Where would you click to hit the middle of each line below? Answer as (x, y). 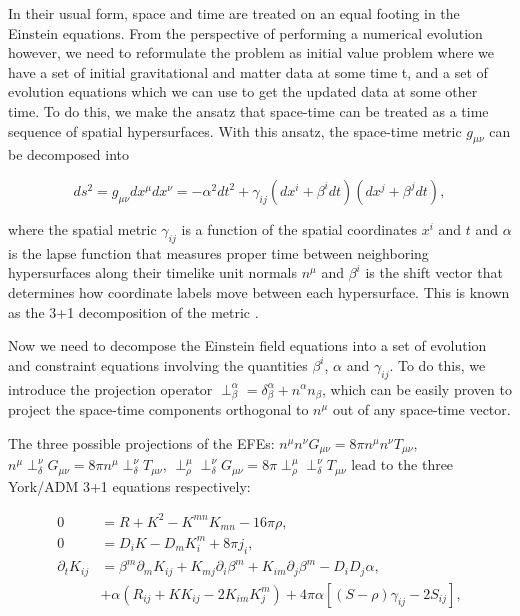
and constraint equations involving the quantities (158, 364)
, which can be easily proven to (417, 388)
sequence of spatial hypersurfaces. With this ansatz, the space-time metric (235, 130)
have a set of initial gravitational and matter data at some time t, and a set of (248, 71)
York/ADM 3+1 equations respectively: (129, 485)
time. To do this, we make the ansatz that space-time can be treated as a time (248, 110)
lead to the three (402, 464)
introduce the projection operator (110, 388)
